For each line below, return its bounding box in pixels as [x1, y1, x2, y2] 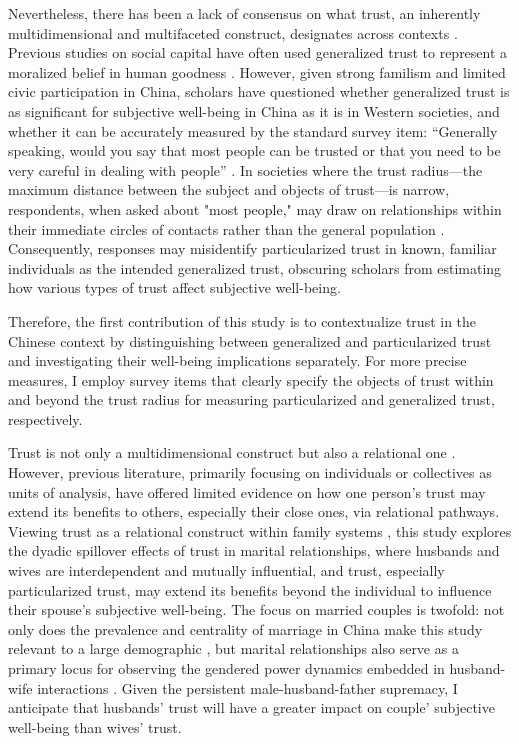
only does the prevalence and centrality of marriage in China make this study [8, 618, 483, 639]
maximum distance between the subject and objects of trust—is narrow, [8, 179, 450, 200]
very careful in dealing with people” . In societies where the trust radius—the [8, 159, 483, 180]
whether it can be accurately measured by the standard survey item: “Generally [8, 120, 498, 141]
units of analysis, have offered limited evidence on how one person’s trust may [8, 481, 486, 502]
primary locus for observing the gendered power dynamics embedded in [8, 658, 445, 678]
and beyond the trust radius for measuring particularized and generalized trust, [8, 389, 495, 410]
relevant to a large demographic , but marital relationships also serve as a [8, 638, 459, 659]
